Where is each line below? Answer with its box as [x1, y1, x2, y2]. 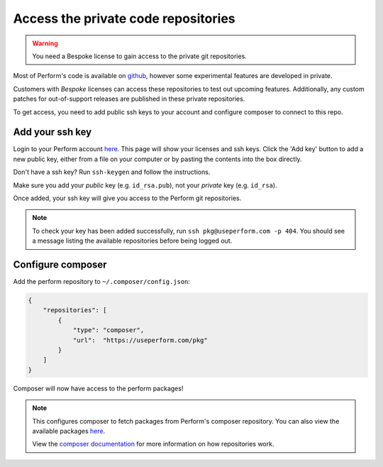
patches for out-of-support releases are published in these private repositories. [13, 94, 245, 103]
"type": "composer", [72, 326, 145, 334]
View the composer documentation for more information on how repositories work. [32, 440, 274, 449]
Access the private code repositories [13, 11, 235, 26]
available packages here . [32, 427, 106, 435]
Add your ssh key [13, 126, 92, 138]
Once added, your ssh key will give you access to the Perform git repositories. [13, 194, 242, 202]
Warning [32, 39, 58, 48]
